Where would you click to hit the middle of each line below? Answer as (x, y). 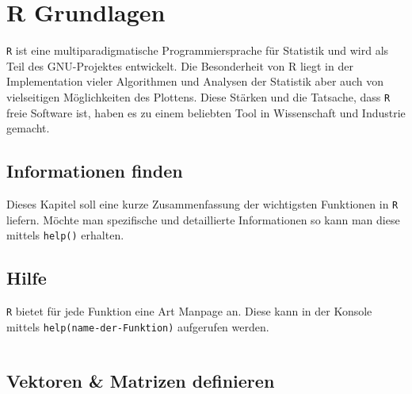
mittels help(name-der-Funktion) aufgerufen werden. (138, 326)
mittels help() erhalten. (65, 235)
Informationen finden (95, 171)
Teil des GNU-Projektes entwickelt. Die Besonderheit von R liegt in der (180, 65)
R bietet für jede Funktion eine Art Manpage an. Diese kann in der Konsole (189, 311)
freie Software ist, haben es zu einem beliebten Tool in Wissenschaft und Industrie (206, 112)
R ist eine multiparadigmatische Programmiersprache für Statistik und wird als (198, 50)
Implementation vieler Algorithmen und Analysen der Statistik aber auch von (195, 81)
